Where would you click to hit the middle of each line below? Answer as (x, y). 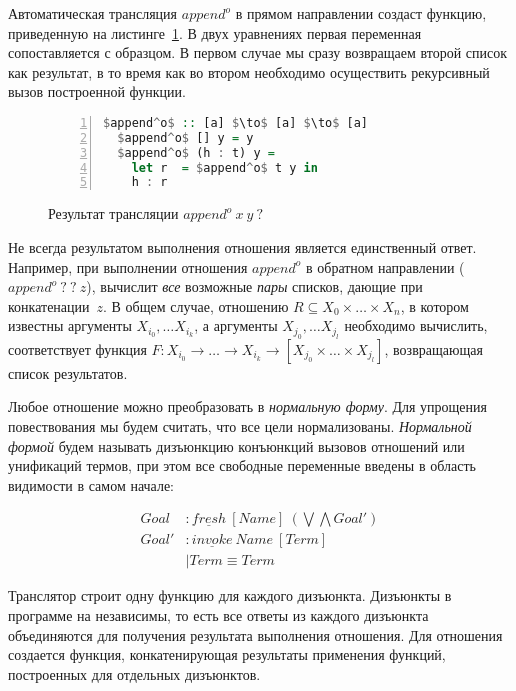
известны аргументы (70, 325)
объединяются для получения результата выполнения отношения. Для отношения (255, 634)
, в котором (434, 305)
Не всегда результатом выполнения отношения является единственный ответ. (242, 246)
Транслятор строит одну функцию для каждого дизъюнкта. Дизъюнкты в (230, 595)
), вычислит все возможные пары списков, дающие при (254, 286)
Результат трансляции (113, 213)
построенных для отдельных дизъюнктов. (134, 673)
